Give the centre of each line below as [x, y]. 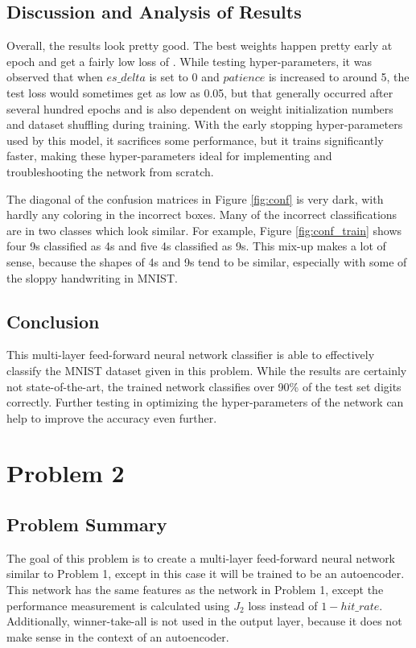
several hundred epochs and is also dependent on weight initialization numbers [200, 108]
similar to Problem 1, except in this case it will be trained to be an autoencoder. [206, 574]
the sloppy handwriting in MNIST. [92, 277]
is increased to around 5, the [339, 77]
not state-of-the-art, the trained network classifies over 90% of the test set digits [204, 386]
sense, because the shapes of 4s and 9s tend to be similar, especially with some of [207, 261]
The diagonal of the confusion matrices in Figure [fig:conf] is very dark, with [195, 198]
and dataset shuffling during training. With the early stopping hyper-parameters [205, 124]
